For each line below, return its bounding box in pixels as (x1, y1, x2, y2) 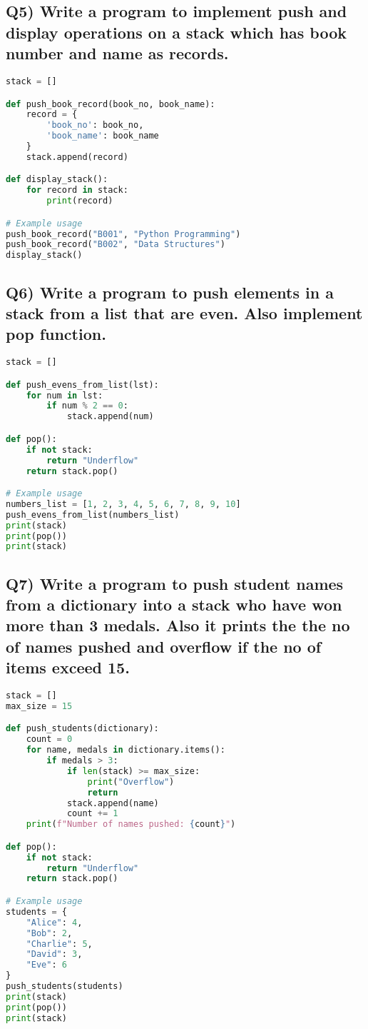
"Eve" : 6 (26, 960, 67, 970)
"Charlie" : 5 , (26, 938, 93, 949)
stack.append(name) (66, 798, 159, 808)
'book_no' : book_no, (46, 120, 144, 131)
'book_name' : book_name (46, 131, 159, 141)
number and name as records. (6, 42, 229, 64)
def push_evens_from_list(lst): (6, 379, 159, 390)
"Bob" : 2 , (26, 928, 73, 938)
